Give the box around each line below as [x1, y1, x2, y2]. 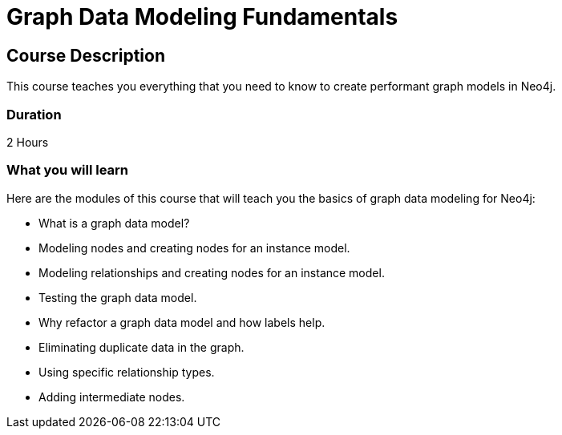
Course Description [6, 45, 165, 66]
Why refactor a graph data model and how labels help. [38, 315, 325, 329]
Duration [6, 106, 62, 123]
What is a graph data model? [38, 215, 190, 230]
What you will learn [6, 162, 129, 179]
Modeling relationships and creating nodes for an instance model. [38, 265, 385, 280]
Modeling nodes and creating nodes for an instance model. [38, 240, 350, 255]
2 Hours [6, 135, 49, 149]
